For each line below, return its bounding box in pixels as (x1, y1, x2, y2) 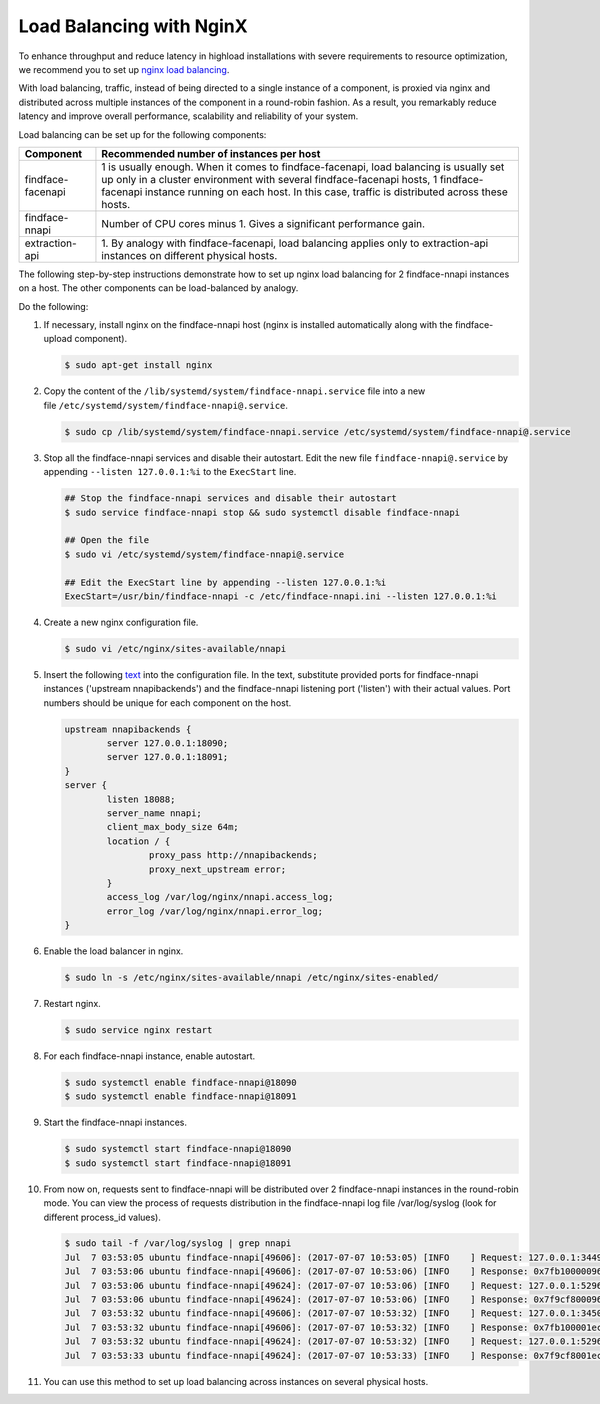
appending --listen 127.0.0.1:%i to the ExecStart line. (43, 466, 297, 478)
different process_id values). (43, 1211, 162, 1223)
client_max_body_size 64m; (106, 821, 239, 833)
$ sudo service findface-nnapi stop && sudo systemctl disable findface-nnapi (64, 506, 460, 518)
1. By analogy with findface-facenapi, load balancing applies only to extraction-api (101, 236, 489, 250)
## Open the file (64, 535, 150, 546)
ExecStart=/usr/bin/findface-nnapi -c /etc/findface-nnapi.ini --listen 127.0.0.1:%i (64, 590, 497, 602)
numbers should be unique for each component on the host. (43, 696, 292, 709)
